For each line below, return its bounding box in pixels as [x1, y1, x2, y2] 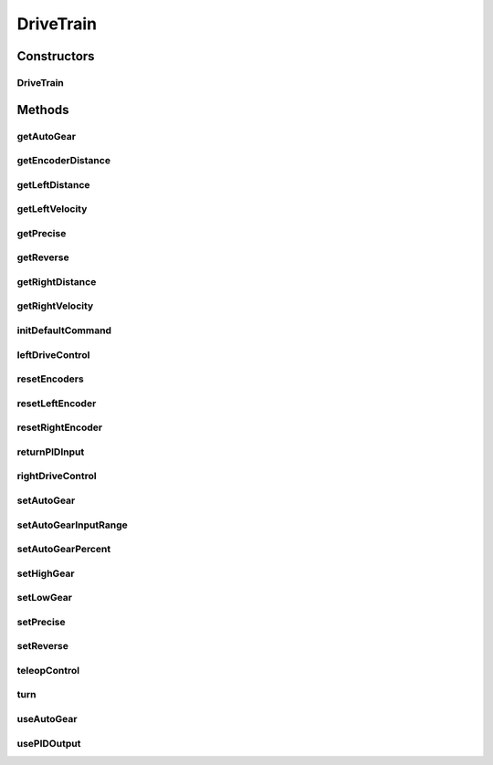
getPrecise [16, 226, 67, 239]
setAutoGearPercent [16, 543, 111, 556]
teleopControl [16, 664, 80, 676]
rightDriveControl [16, 470, 97, 483]
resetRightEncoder [16, 421, 103, 434]
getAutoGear [16, 130, 77, 142]
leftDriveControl [16, 348, 90, 361]
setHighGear [16, 567, 75, 580]
